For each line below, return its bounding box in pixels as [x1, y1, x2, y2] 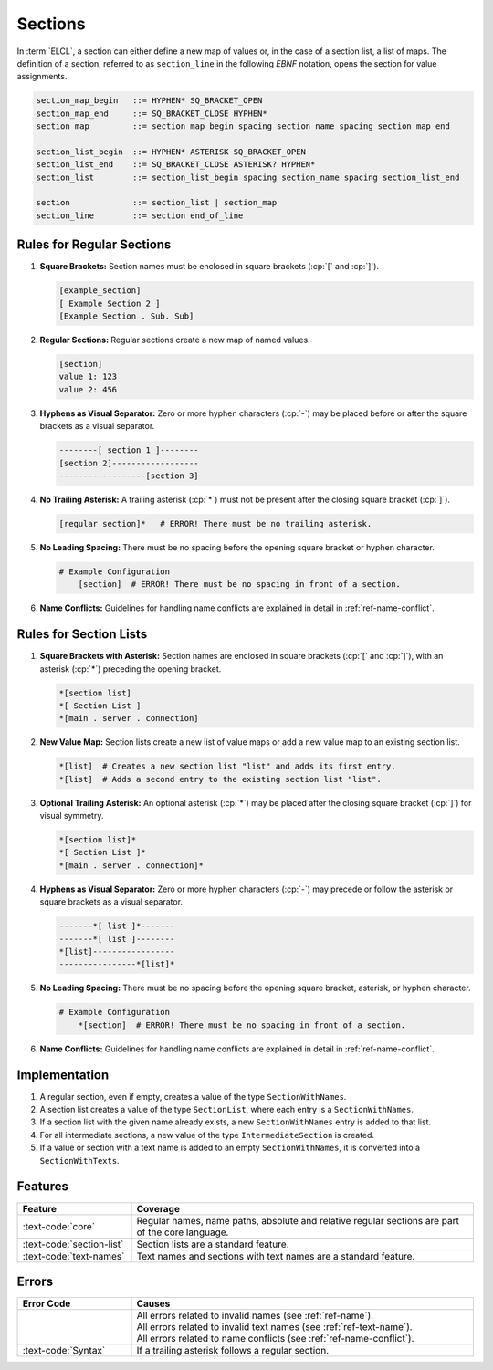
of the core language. [136, 1226, 229, 1239]
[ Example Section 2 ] [58, 298, 161, 309]
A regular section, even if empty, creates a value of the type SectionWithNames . [39, 1091, 347, 1102]
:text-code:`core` [22, 1219, 96, 1232]
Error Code [22, 1297, 71, 1310]
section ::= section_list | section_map [36, 197, 278, 208]
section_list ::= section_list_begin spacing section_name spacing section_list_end [36, 172, 460, 183]
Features [16, 1178, 68, 1195]
